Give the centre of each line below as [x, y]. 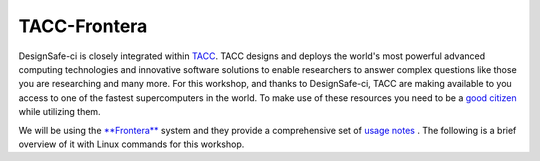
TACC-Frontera [83, 26]
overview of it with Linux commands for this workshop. [131, 144]
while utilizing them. [59, 112]
